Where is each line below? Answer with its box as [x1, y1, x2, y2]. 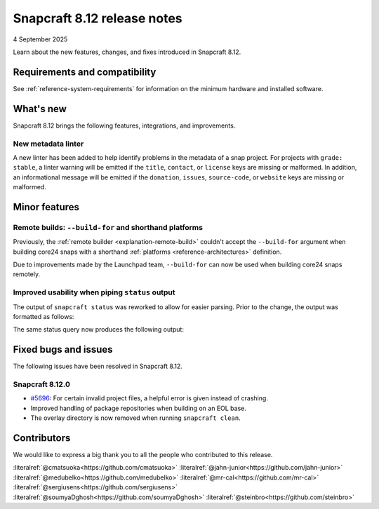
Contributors [13, 432, 71, 444]
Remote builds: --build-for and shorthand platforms [13, 222, 204, 232]
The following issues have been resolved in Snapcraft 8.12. [13, 362, 182, 371]
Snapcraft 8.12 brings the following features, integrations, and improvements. [13, 121, 236, 130]
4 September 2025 [13, 35, 68, 43]
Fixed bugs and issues [13, 344, 113, 355]
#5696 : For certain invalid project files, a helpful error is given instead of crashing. [30, 394, 268, 402]
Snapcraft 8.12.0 [13, 379, 70, 389]
